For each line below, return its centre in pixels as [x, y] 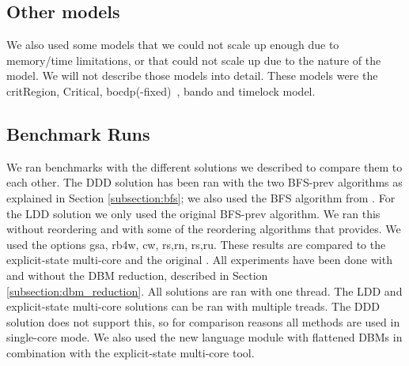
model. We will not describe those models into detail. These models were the [192, 75]
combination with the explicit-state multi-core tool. [131, 352]
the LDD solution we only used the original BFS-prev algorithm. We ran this [193, 213]
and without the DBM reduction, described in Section [137, 275]
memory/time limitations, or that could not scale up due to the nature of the [194, 60]
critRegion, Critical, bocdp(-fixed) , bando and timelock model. [161, 91]
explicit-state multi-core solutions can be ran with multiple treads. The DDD [193, 306]
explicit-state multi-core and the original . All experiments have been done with [199, 260]
